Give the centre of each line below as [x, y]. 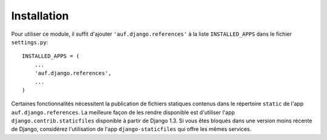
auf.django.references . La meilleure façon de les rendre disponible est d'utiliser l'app [123, 112]
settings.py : [30, 42]
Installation [40, 16]
